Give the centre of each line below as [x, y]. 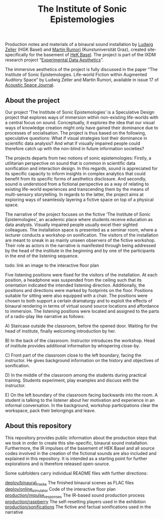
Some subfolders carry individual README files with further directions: [76, 473]
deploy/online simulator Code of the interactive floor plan [60, 489]
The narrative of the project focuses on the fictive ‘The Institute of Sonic [78, 214]
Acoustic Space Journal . [30, 85]
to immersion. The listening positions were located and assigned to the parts [82, 311]
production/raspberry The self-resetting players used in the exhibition [75, 502]
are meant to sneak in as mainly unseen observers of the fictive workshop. [80, 240]
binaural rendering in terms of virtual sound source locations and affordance [82, 306]
